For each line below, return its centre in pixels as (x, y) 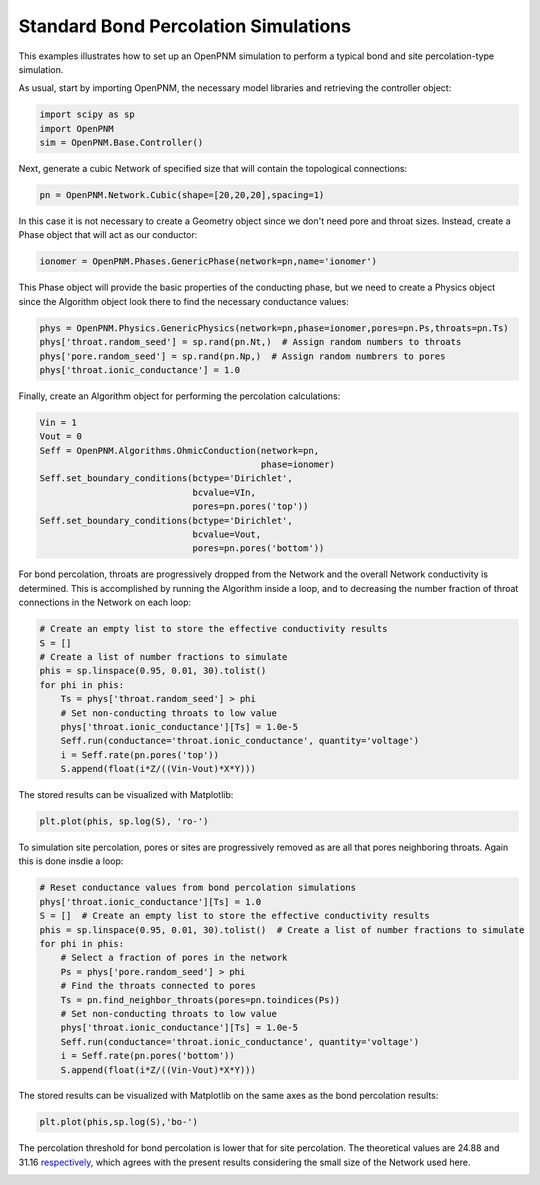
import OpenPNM (76, 128)
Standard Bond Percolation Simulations (185, 26)
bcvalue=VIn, (224, 492)
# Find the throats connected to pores (158, 986)
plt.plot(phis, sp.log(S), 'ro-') (124, 821)
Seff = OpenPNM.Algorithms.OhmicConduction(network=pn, (179, 450)
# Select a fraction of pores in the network (174, 958)
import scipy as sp (87, 114)
